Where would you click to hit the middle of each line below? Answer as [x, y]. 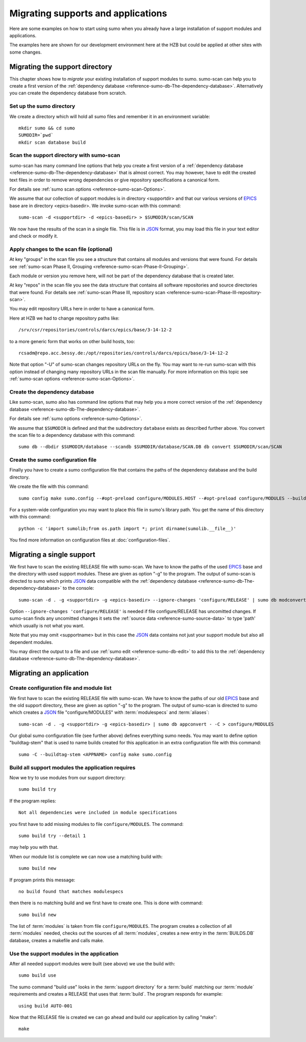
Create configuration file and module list [60, 688]
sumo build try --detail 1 [52, 836]
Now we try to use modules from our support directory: [68, 778]
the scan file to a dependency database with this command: [72, 435]
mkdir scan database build [52, 142]
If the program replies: [33, 801]
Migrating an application [49, 673]
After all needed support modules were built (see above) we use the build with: [92, 964]
